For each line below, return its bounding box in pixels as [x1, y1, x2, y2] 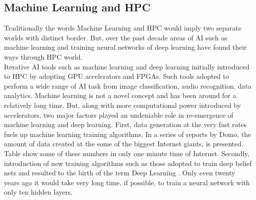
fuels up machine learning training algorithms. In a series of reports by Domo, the [4, 129, 251, 139]
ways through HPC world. [4, 51, 83, 62]
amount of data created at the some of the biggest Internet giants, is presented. [4, 138, 244, 149]
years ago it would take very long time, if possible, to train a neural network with [4, 177, 250, 187]
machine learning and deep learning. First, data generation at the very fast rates [4, 119, 247, 130]
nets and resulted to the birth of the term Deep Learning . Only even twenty [4, 167, 235, 178]
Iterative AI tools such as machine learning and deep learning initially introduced [4, 61, 250, 71]
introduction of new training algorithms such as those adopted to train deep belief [4, 158, 252, 168]
